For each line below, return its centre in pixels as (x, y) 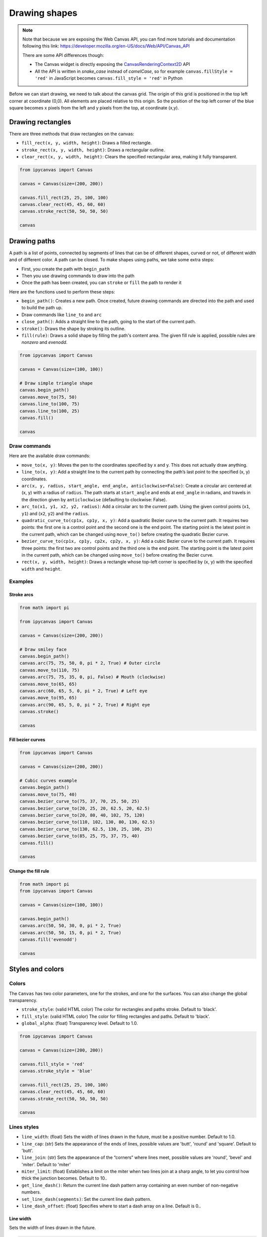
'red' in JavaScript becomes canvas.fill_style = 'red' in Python (109, 78)
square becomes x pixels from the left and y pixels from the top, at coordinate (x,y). (94, 108)
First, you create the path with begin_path (66, 269)
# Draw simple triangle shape (56, 383)
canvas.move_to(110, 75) (50, 670)
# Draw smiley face (43, 649)
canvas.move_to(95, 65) (48, 698)
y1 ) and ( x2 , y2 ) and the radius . (55, 513)
